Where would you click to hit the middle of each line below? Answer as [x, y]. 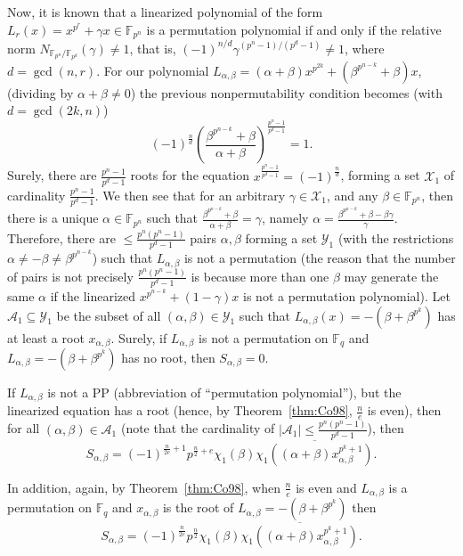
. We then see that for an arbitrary [190, 195]
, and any [352, 195]
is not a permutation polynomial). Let [347, 295]
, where [364, 48]
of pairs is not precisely [70, 276]
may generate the [391, 276]
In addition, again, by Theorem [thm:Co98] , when [144, 487]
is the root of [198, 507]
